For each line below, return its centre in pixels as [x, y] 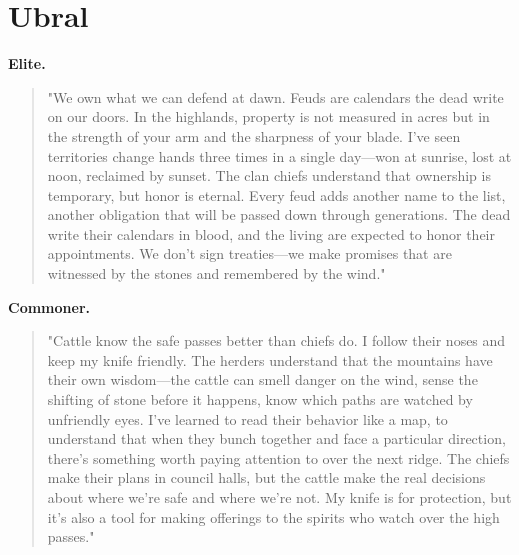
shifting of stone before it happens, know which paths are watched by [260, 399]
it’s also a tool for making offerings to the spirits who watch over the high [273, 516]
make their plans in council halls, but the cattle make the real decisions [266, 477]
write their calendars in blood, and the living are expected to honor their [271, 233]
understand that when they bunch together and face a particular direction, [276, 438]
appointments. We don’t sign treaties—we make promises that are [249, 253]
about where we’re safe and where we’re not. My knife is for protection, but [279, 497]
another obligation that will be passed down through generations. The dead [279, 214]
